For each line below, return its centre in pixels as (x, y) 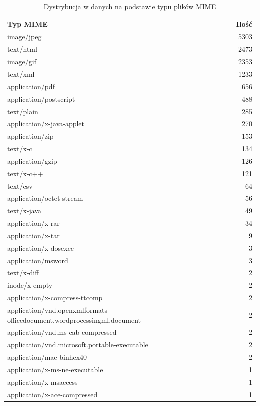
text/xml (21, 73)
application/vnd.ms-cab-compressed (62, 332)
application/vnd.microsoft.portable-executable (78, 345)
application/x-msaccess (43, 382)
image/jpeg (25, 36)
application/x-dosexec (41, 248)
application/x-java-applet (46, 123)
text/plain (23, 111)
